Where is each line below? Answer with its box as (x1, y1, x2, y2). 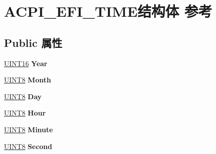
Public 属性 (4, 35, 62, 50)
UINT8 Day (4, 91, 42, 101)
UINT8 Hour (4, 108, 46, 118)
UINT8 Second (4, 141, 53, 151)
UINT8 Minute (4, 124, 53, 134)
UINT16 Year (4, 58, 48, 68)
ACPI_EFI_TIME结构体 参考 (4, 1, 213, 21)
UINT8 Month (4, 75, 51, 85)
